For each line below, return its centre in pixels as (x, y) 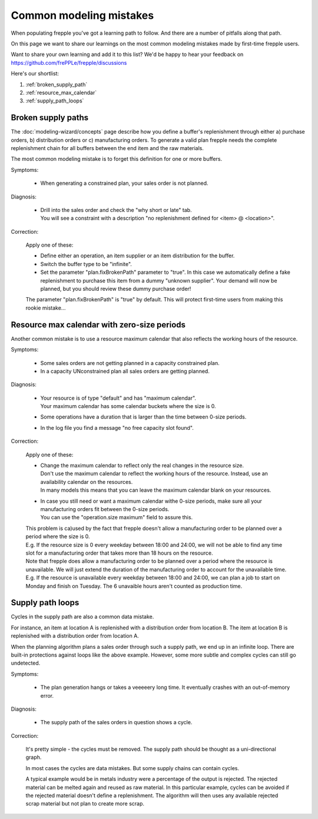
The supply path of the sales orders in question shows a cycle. (116, 722)
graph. (34, 757)
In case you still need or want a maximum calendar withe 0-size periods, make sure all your (151, 501)
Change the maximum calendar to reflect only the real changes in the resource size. (142, 466)
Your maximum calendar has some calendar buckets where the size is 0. (128, 406)
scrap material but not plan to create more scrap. (85, 804)
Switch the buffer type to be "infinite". (86, 264)
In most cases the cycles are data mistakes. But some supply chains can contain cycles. (132, 768)
